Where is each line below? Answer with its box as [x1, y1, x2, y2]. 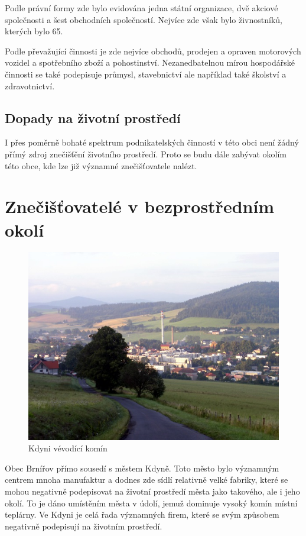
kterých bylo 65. [5, 25, 63, 37]
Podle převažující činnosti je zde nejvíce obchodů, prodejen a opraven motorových [5, 44, 301, 57]
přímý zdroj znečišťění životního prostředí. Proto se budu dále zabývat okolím [5, 147, 287, 160]
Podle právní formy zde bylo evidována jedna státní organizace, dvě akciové [5, 2, 278, 14]
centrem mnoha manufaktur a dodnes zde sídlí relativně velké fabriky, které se [5, 473, 288, 486]
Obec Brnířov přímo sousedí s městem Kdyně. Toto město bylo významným [5, 461, 279, 474]
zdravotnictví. [5, 79, 55, 92]
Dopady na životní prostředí [5, 108, 181, 127]
